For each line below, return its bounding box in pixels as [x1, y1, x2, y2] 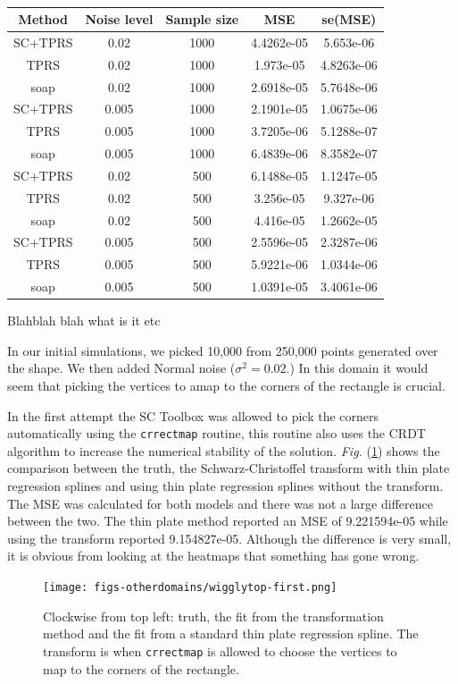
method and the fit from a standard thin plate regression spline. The [43, 624, 419, 643]
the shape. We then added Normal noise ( [7, 359, 236, 377]
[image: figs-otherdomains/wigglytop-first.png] [43, 581, 337, 594]
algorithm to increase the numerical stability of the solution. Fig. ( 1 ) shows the [7, 441, 440, 460]
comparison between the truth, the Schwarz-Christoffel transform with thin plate [7, 459, 450, 477]
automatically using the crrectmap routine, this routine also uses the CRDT [7, 424, 426, 443]
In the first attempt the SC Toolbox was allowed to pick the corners [7, 406, 379, 425]
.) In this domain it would [286, 359, 429, 377]
